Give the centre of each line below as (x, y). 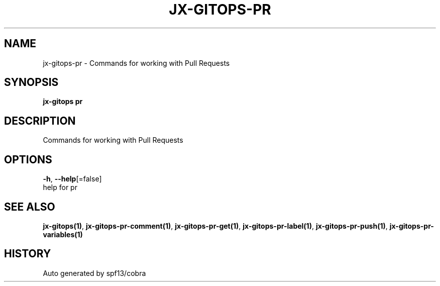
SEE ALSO (30, 207)
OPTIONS (28, 159)
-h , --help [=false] (72, 179)
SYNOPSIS (31, 82)
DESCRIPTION (40, 121)
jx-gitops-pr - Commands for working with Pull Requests (136, 63)
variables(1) (63, 234)
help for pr (60, 187)
